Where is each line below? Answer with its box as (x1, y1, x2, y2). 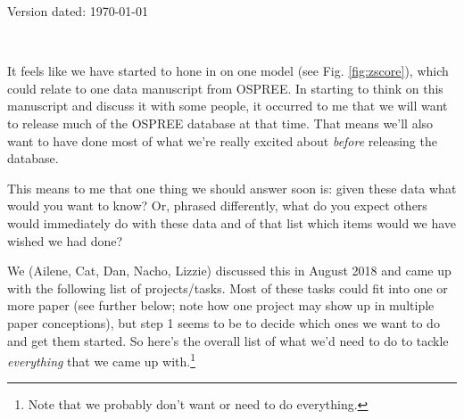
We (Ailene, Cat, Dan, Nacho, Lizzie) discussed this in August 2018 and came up (7, 261, 452, 280)
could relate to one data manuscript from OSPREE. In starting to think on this (7, 78, 443, 97)
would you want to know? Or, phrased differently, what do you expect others (7, 196, 427, 215)
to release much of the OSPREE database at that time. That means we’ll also (7, 113, 434, 132)
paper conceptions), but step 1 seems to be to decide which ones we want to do (7, 313, 440, 332)
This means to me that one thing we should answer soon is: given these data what (7, 178, 457, 197)
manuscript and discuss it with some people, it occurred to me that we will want (7, 96, 448, 115)
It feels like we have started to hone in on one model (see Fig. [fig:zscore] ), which (7, 62, 449, 80)
